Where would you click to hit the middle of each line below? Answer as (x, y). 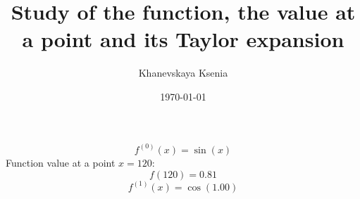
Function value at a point (61, 162)
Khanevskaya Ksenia (183, 73)
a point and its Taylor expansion (183, 39)
